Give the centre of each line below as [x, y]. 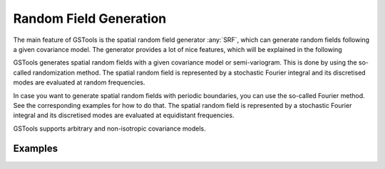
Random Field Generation [90, 18]
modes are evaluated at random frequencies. [79, 82]
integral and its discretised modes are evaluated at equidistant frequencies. [124, 115]
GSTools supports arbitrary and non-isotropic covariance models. [109, 129]
